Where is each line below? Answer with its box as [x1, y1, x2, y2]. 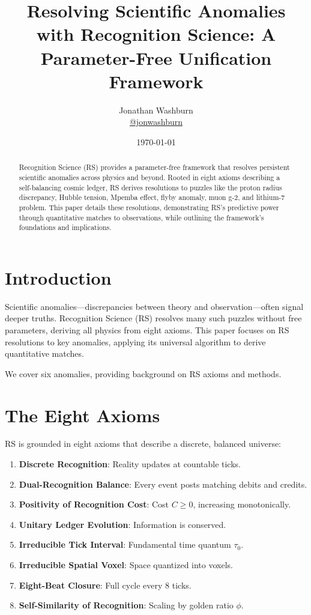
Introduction [5, 265, 112, 289]
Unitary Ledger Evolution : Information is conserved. [19, 518, 226, 530]
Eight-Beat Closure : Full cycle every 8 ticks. [19, 578, 192, 591]
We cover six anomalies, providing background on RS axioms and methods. [5, 367, 282, 380]
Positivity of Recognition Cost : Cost [19, 498, 169, 510]
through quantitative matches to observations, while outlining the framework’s [19, 212, 264, 222]
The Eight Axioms [5, 402, 160, 427]
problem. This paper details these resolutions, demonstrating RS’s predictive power [19, 202, 279, 212]
